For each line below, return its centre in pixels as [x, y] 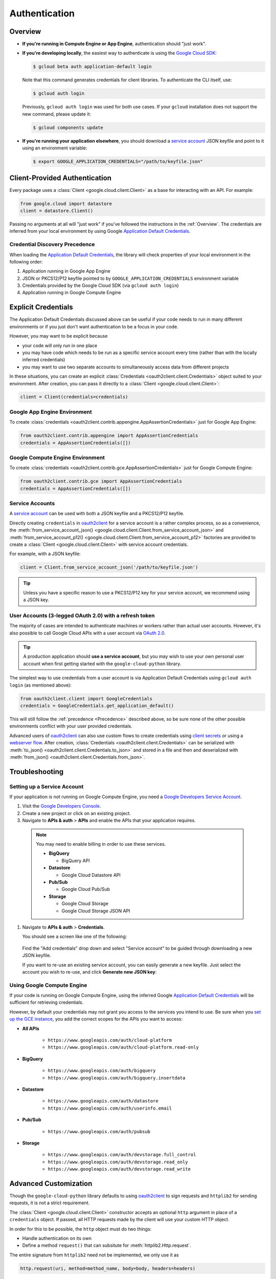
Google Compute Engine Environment [57, 457]
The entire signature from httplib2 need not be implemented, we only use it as [94, 1255]
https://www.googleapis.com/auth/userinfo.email [110, 1108]
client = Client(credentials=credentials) [74, 397]
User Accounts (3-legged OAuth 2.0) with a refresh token [82, 615]
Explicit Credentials [41, 307]
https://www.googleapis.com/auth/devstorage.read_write [119, 1169]
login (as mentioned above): [40, 685]
